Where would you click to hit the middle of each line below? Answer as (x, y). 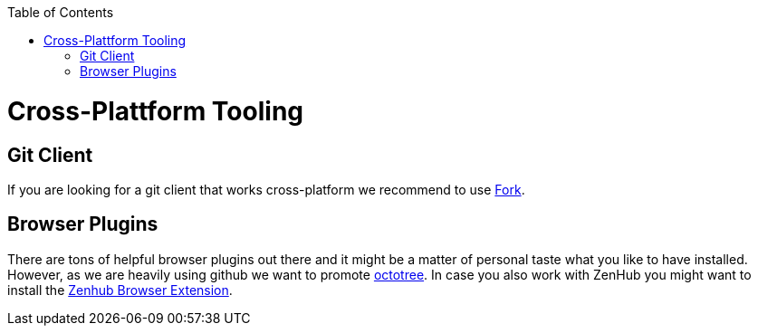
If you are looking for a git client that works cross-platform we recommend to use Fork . (266, 189)
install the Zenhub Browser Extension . (120, 290)
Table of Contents (61, 12)
